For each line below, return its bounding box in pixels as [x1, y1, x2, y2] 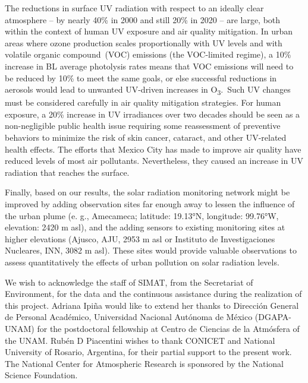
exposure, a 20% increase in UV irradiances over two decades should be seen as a [5, 107, 300, 120]
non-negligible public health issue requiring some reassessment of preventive [5, 119, 281, 132]
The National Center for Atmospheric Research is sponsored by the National [5, 357, 284, 369]
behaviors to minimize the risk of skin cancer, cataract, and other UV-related [5, 131, 287, 144]
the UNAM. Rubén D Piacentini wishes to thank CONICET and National [5, 334, 275, 346]
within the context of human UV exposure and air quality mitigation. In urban [5, 25, 293, 37]
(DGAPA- [254, 311, 291, 323]
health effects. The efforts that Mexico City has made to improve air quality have [5, 143, 301, 155]
